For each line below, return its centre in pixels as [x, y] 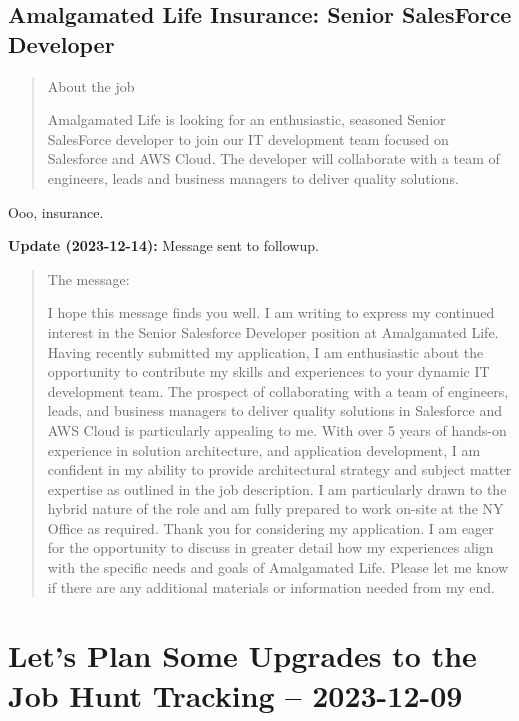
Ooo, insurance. [56, 211]
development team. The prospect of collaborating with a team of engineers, [278, 390]
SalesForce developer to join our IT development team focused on [248, 138]
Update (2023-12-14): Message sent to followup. [163, 245]
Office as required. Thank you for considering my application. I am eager [270, 527]
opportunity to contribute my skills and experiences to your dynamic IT [268, 371]
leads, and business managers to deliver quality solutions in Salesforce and [274, 410]
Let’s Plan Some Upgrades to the [242, 655]
